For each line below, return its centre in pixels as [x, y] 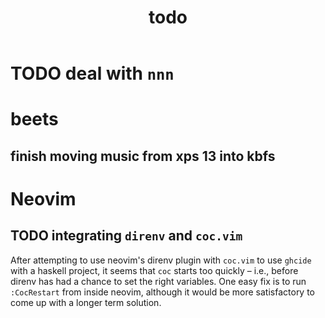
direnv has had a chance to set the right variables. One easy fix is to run [158, 281]
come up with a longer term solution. [86, 302]
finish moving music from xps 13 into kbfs [143, 156]
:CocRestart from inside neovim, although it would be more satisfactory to [163, 292]
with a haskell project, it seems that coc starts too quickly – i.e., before [154, 270]
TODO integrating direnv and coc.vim [126, 236]
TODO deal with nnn [92, 73]
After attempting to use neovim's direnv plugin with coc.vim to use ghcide [161, 260]
